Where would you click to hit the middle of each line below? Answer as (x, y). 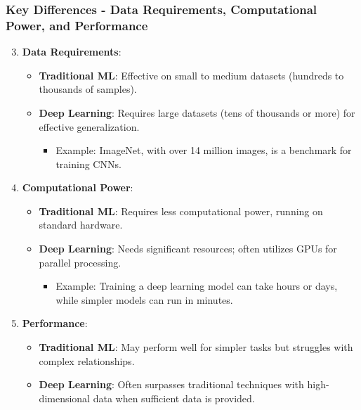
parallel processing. (80, 262)
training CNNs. (88, 164)
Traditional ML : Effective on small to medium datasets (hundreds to (191, 75)
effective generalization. (89, 126)
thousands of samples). (88, 89)
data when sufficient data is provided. (174, 398)
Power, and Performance (77, 25)
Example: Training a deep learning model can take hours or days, (197, 286)
